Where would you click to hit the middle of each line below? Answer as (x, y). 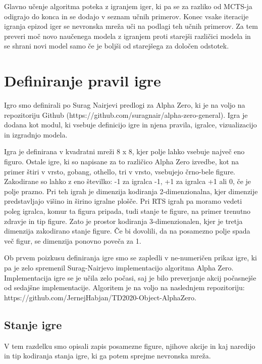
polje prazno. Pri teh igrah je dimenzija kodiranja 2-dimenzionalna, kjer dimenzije (131, 191)
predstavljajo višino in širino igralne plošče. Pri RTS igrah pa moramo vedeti (123, 201)
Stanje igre (33, 324)
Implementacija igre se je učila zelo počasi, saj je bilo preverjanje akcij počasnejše (130, 277)
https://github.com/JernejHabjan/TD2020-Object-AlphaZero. (100, 297)
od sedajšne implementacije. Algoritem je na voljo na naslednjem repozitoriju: (124, 287)
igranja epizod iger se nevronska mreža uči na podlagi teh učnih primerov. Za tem (131, 26)
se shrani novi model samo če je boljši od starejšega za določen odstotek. (117, 46)
